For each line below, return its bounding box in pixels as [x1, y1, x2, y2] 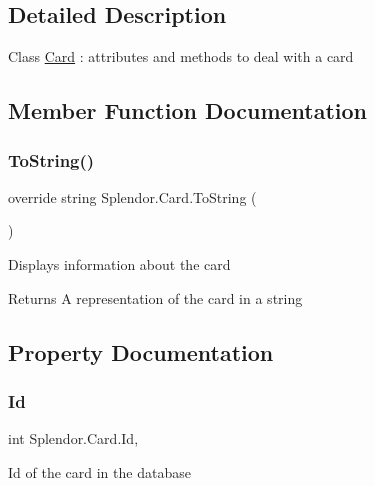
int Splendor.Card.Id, [8, 428, 139, 449]
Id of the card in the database [8, 461, 191, 482]
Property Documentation [8, 336, 274, 367]
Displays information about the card [8, 253, 231, 274]
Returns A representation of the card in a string [8, 287, 303, 308]
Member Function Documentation [8, 95, 368, 126]
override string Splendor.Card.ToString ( [8, 186, 257, 207]
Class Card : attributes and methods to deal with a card [8, 46, 354, 67]
